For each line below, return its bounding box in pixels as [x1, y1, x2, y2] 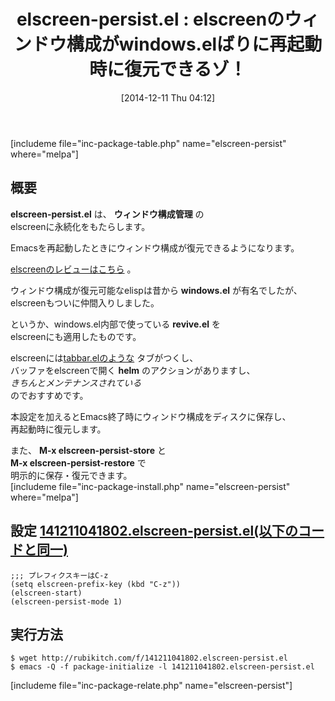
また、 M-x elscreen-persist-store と [10, 444, 167, 456]
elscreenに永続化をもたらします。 [10, 220, 151, 232]
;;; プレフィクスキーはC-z [10, 570, 109, 580]
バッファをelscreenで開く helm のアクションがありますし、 [10, 364, 256, 376]
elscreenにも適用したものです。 [10, 330, 142, 342]
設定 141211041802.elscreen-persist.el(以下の [10, 523, 299, 540]
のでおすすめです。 [10, 389, 89, 401]
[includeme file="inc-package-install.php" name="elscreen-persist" [10, 480, 291, 492]
